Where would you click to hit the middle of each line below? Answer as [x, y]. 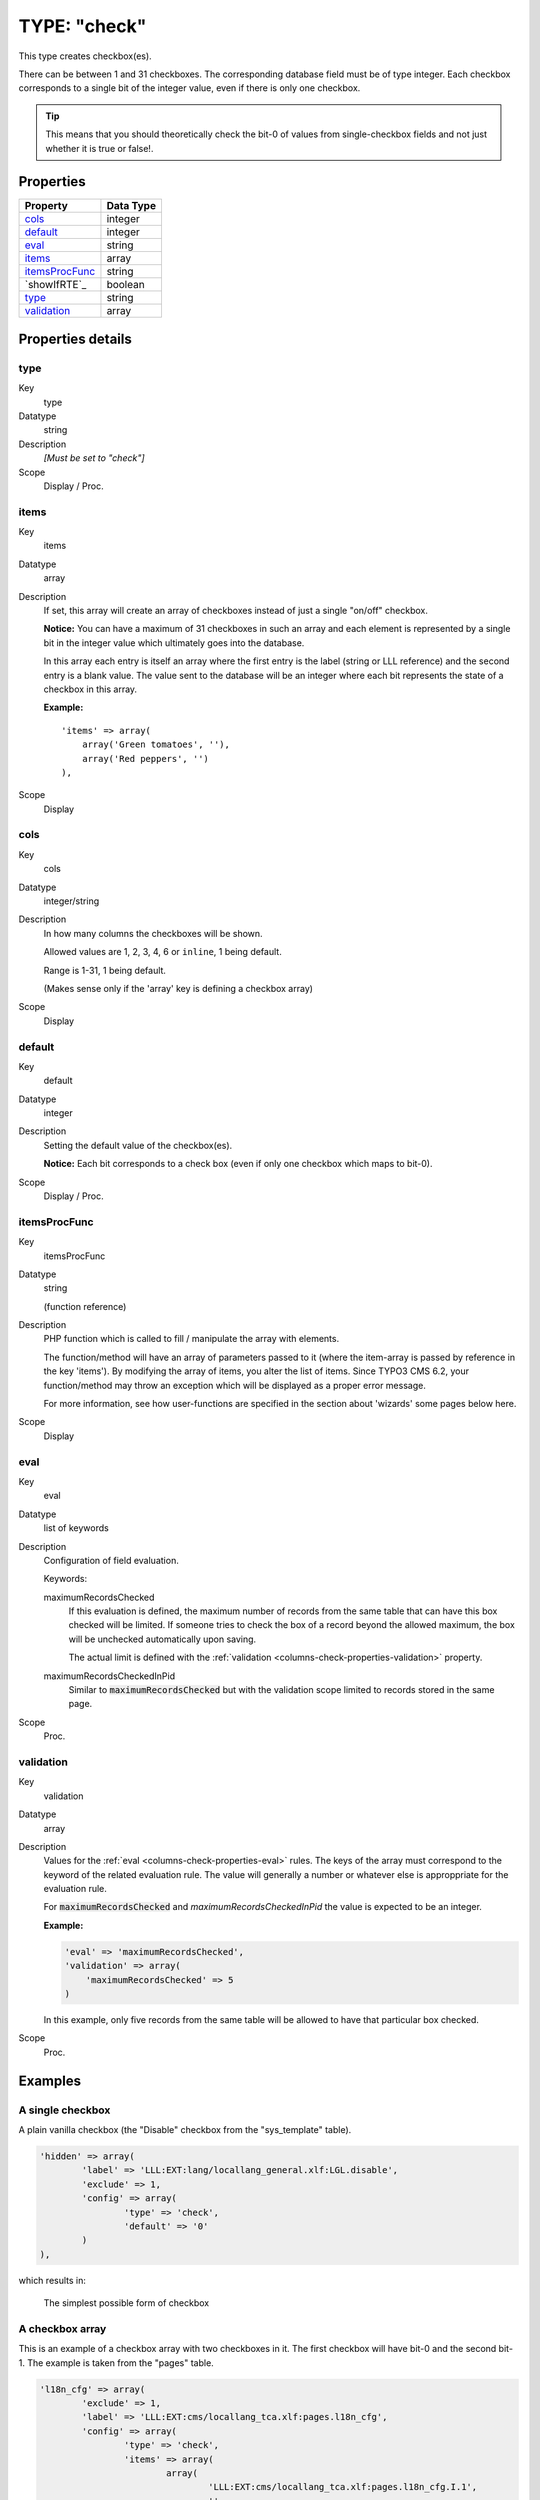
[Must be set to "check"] [94, 458]
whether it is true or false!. [99, 148]
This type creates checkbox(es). [85, 56]
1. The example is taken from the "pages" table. [116, 2362]
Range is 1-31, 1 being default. [105, 970]
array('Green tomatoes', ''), [155, 744]
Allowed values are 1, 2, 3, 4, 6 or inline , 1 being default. [162, 952]
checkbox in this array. [90, 689]
